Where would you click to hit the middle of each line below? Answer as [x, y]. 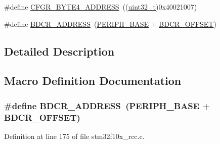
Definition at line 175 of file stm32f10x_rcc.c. [74, 136]
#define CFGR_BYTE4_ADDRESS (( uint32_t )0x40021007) [101, 7]
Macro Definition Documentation [93, 81]
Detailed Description [59, 51]
